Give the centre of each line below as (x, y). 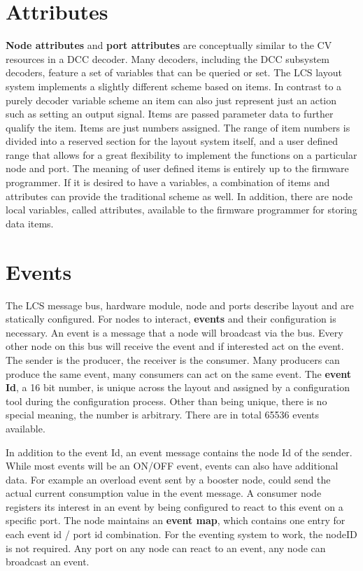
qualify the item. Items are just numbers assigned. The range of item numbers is (178, 127)
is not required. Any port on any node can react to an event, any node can (166, 548)
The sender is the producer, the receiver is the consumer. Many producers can (173, 359)
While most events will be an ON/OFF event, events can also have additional (172, 466)
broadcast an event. (48, 562)
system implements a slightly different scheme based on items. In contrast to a (174, 86)
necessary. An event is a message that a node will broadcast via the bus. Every (175, 332)
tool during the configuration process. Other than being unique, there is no (166, 401)
